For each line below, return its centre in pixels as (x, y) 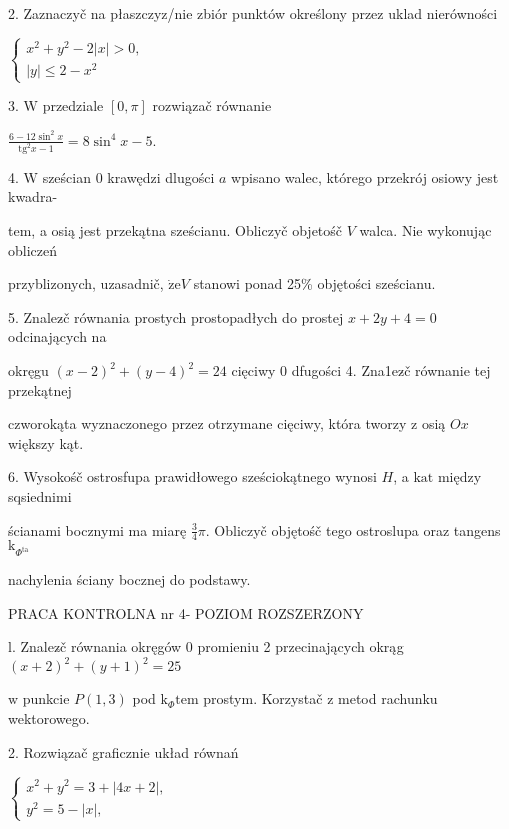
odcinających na (57, 336)
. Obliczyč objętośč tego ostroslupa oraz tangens (353, 529)
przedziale (73, 105)
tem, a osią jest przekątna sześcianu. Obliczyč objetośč (175, 230)
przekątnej (40, 389)
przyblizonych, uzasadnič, (86, 283)
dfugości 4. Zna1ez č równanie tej (391, 370)
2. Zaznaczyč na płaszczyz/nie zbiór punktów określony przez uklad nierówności (253, 13)
